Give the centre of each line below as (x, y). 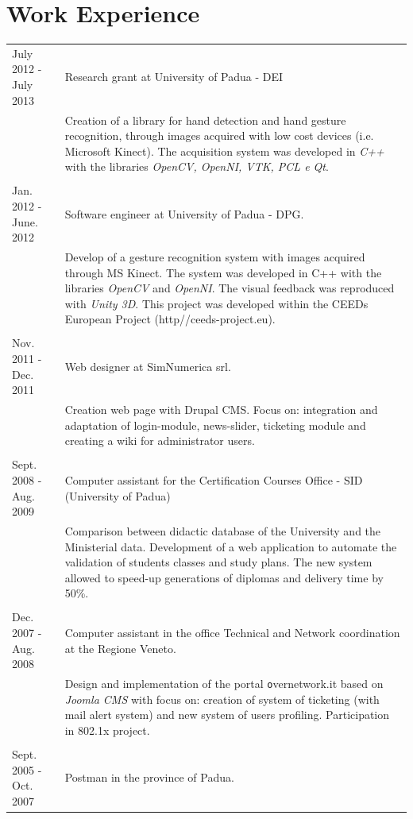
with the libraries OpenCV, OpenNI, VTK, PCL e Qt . (197, 166)
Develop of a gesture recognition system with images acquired (215, 257)
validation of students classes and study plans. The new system (218, 562)
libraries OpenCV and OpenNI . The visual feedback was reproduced (230, 288)
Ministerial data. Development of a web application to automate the (231, 546)
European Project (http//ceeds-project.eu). (170, 319)
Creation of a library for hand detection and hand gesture (205, 120)
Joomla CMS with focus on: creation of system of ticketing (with (222, 699)
